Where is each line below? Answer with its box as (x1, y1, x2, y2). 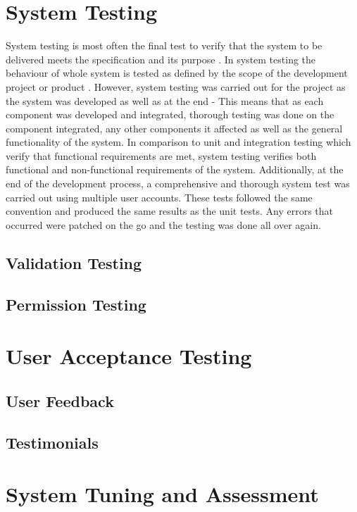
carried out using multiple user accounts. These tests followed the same (6, 189, 313, 204)
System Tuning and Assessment (6, 480, 319, 508)
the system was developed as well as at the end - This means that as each (6, 93, 324, 108)
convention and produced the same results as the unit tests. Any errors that (6, 204, 334, 218)
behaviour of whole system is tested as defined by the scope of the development (6, 65, 348, 80)
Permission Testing (6, 293, 146, 315)
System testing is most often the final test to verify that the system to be (6, 38, 322, 53)
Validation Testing (6, 251, 142, 273)
